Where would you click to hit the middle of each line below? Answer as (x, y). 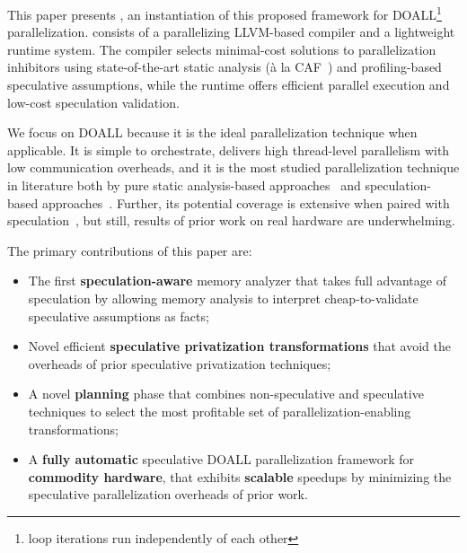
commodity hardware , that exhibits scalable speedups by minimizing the (240, 476)
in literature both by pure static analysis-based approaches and (184, 185)
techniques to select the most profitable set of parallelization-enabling (220, 411)
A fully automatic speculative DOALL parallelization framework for (221, 459)
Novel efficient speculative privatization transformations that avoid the (240, 346)
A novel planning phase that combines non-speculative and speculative (226, 394)
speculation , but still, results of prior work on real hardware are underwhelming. (231, 220)
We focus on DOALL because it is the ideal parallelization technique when (212, 132)
